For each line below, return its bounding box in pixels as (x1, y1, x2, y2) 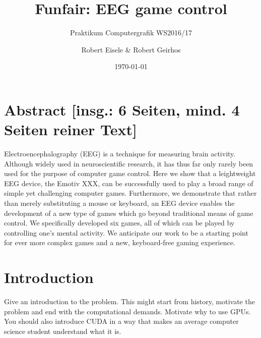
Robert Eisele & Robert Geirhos (81, 44, 181, 54)
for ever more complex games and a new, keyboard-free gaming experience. (4, 237, 235, 248)
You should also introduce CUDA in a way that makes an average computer (4, 316, 239, 326)
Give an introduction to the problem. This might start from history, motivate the (4, 296, 255, 307)
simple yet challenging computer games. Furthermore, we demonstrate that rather (4, 188, 257, 198)
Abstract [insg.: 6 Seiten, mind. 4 (4, 99, 240, 120)
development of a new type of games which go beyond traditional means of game (4, 207, 253, 218)
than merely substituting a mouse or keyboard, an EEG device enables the (4, 198, 235, 208)
